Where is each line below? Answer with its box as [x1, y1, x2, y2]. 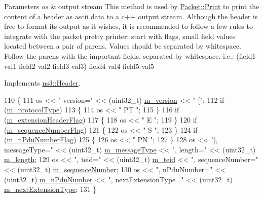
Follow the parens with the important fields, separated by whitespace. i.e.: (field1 [4, 50, 256, 61]
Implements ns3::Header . [4, 77, 81, 88]
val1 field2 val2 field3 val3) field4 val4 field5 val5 [4, 60, 154, 71]
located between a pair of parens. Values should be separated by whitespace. [4, 41, 241, 51]
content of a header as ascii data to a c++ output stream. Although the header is [4, 11, 258, 21]
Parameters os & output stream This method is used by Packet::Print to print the [4, 1, 259, 11]
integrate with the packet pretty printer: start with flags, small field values [4, 30, 236, 41]
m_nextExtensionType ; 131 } [4, 184, 97, 194]
